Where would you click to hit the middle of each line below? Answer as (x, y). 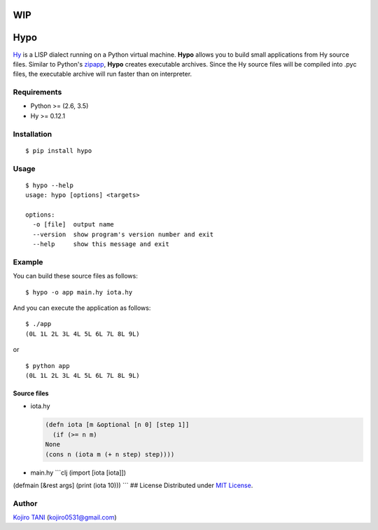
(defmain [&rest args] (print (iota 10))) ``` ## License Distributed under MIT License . (133, 485)
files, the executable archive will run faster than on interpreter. (103, 74)
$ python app (48, 366)
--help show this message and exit (101, 244)
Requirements (37, 93)
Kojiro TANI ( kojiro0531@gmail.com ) (65, 517)
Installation (33, 134)
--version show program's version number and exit (123, 234)
